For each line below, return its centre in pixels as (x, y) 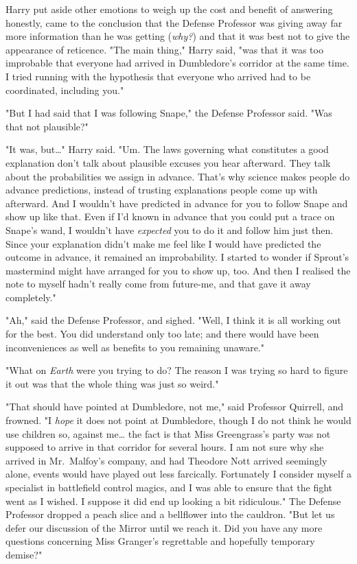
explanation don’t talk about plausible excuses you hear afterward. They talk (168, 162)
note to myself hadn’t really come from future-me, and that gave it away (158, 284)
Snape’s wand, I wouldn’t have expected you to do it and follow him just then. (170, 230)
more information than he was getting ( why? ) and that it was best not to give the (178, 36)
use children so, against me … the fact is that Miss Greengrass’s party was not (168, 433)
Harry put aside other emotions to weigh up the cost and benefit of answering (169, 9)
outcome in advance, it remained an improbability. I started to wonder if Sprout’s (177, 257)
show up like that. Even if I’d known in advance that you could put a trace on (170, 216)
